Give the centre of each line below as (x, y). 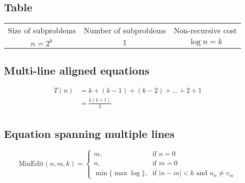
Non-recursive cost (205, 30)
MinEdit (31, 164)
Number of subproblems (125, 30)
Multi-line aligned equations (77, 70)
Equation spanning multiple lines (89, 134)
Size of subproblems (42, 30)
